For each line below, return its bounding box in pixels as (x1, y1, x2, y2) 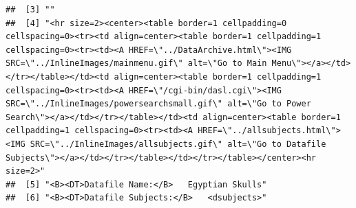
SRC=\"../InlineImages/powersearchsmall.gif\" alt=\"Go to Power (6, 99, 311, 109)
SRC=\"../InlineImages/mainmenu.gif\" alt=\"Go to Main (6, 58, 267, 69)
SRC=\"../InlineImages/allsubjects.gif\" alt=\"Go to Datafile (30, 139, 326, 149)
